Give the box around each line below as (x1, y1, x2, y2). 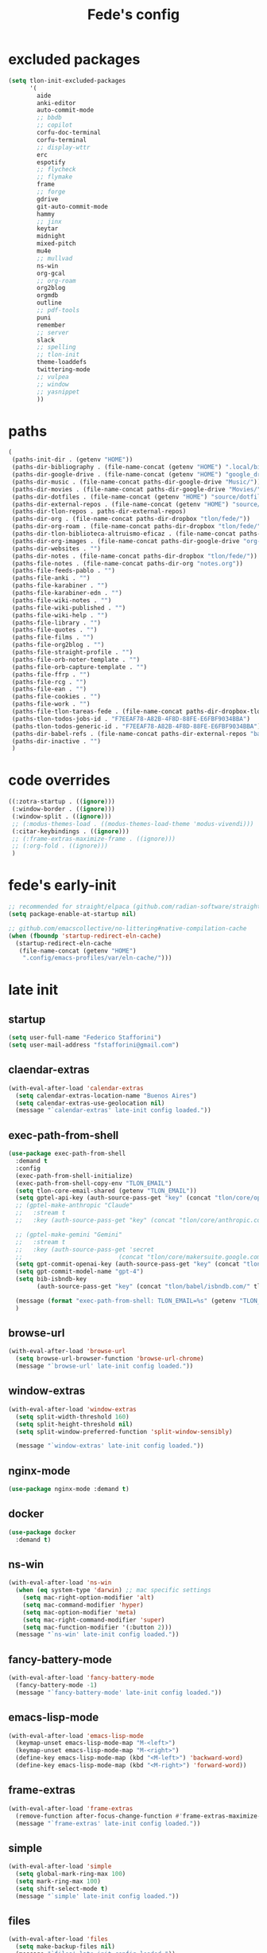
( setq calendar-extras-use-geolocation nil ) (15, 1099, 165, 1107)
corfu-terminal (37, 135, 87, 144)
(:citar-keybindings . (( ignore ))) (11, 827, 130, 836)
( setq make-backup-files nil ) (15, 1943, 115, 1951)
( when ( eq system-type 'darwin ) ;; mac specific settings (15, 1587, 212, 1595)
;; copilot (37, 121, 73, 129)
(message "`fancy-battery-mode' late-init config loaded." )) (15, 1689, 222, 1697)
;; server (37, 328, 69, 336)
